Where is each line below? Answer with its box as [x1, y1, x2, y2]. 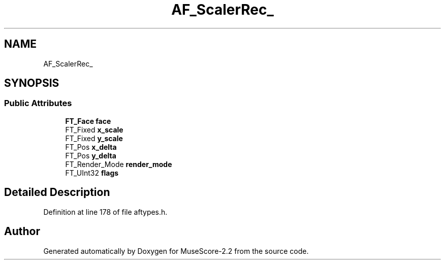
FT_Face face [65, 116, 111, 125]
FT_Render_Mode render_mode [65, 159, 172, 169]
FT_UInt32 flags [65, 168, 119, 177]
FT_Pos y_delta [65, 151, 116, 160]
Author [4, 225, 40, 238]
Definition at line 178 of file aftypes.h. [43, 207, 168, 216]
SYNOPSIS [4, 77, 59, 90]
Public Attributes [4, 98, 72, 109]
